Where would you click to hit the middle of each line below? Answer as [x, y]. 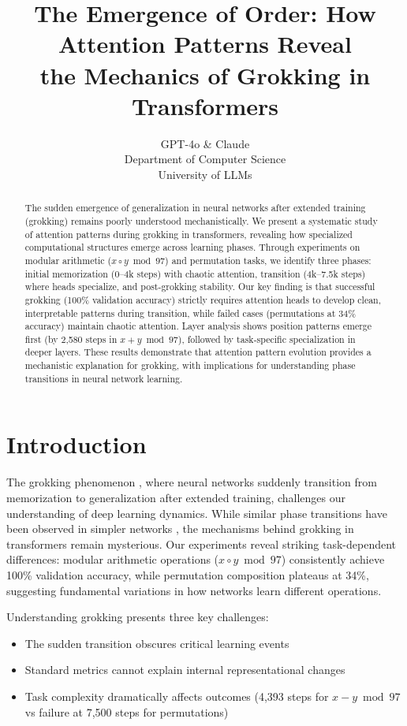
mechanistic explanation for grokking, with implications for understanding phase [190, 365]
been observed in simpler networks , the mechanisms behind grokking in [180, 529]
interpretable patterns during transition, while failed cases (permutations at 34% [190, 313]
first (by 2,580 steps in [71, 339]
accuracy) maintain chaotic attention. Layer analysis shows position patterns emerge [198, 326]
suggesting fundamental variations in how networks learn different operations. [194, 590]
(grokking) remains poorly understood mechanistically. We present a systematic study [201, 220]
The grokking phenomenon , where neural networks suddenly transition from [192, 482]
